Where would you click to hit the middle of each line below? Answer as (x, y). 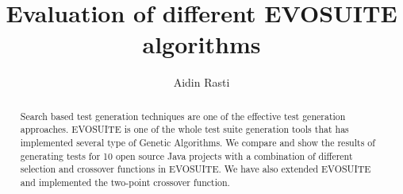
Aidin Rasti (201, 82)
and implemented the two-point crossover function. (125, 182)
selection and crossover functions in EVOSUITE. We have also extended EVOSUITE (196, 169)
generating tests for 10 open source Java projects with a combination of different (186, 155)
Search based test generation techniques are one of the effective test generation (183, 116)
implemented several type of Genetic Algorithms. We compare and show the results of (198, 143)
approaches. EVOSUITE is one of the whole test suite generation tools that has (184, 129)
